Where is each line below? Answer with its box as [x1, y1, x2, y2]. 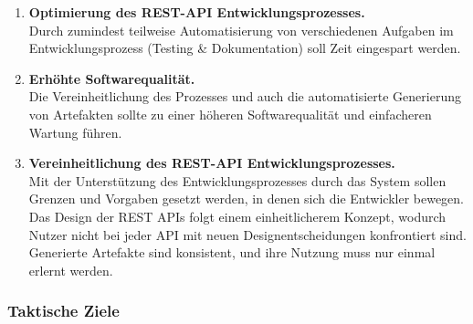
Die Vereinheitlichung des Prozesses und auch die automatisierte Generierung [28, 87, 461, 106]
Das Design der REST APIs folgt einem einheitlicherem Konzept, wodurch [28, 206, 447, 225]
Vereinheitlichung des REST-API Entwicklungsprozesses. [28, 153, 395, 172]
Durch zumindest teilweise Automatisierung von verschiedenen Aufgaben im [28, 20, 454, 39]
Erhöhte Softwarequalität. [28, 68, 195, 88]
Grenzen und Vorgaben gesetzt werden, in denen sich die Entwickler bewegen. [28, 189, 464, 208]
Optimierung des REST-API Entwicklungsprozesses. [28, 3, 365, 21]
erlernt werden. [28, 260, 113, 279]
